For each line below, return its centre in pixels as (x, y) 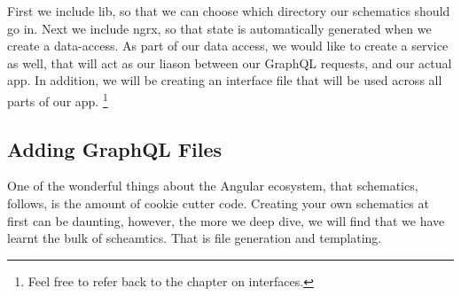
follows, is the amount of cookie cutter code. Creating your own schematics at (218, 203)
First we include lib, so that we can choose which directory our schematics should (229, 11)
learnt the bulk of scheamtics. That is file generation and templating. (195, 238)
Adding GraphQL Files (115, 148)
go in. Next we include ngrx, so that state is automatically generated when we (219, 28)
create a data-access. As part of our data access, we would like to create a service (228, 46)
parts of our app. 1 (58, 99)
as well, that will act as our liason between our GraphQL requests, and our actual (230, 62)
